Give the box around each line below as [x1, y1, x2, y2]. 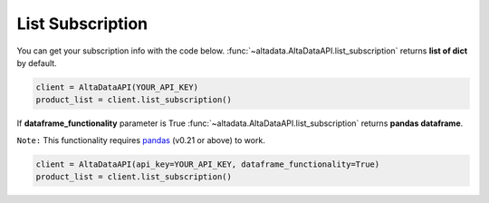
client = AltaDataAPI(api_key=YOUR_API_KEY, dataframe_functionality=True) [35, 159, 380, 169]
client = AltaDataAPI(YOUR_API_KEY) [35, 82, 199, 92]
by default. [16, 57, 58, 68]
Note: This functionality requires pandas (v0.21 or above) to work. [16, 134, 266, 145]
